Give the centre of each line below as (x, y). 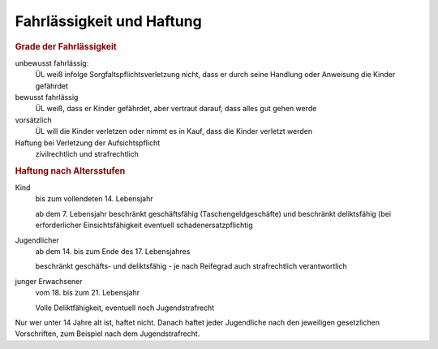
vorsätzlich (33, 120)
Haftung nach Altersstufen (70, 170)
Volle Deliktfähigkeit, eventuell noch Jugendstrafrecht (125, 308)
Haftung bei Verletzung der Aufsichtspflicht (88, 143)
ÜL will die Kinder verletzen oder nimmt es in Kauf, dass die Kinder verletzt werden (174, 131)
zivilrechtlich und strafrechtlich (87, 153)
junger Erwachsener (49, 281)
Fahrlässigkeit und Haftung (108, 21)
